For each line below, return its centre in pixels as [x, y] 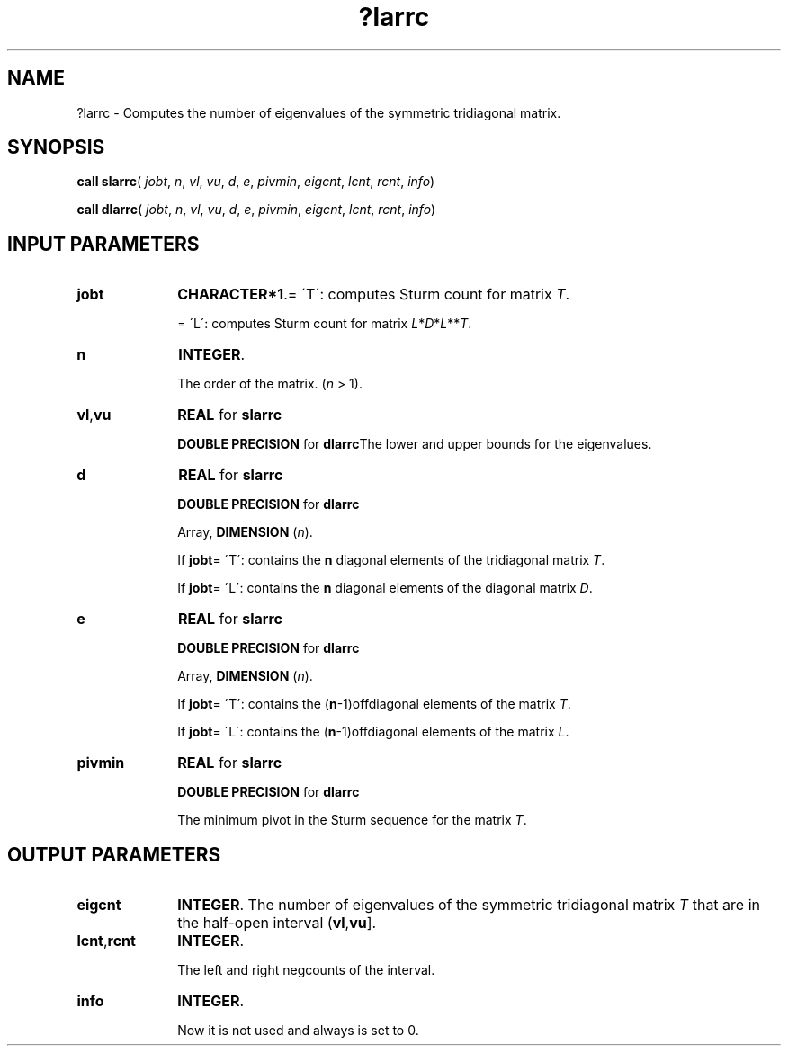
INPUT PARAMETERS [103, 244]
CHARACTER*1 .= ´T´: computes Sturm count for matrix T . [374, 294]
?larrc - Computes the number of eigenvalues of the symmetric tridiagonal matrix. [319, 112]
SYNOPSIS [56, 147]
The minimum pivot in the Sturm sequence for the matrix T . [352, 820]
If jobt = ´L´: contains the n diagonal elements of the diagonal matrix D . [385, 588]
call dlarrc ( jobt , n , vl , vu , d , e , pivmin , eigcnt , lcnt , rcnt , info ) [256, 210]
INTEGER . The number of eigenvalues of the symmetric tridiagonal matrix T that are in [469, 905]
